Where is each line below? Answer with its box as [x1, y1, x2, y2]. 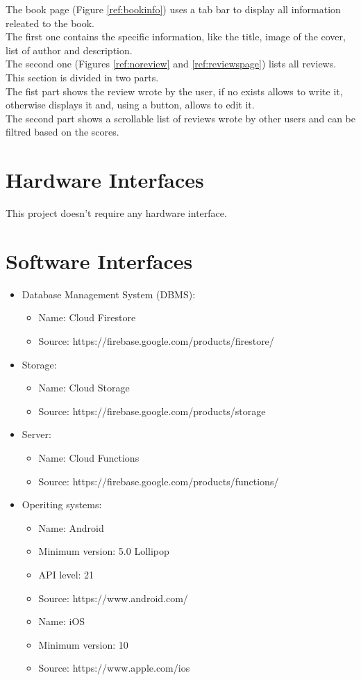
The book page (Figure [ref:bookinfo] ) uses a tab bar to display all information [6, 2, 341, 16]
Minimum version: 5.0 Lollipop [38, 544, 169, 558]
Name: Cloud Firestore [38, 310, 136, 325]
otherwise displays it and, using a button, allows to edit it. [6, 97, 255, 112]
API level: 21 [38, 567, 94, 581]
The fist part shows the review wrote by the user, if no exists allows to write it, [6, 83, 343, 98]
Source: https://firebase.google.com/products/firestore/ [38, 333, 274, 348]
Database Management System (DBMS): [22, 286, 196, 301]
